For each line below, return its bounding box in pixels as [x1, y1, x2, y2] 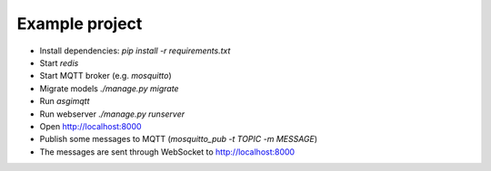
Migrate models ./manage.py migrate [39, 82, 179, 94]
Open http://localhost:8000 [39, 120, 142, 131]
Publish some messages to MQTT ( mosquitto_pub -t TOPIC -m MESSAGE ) [39, 134, 318, 145]
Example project [16, 14, 143, 33]
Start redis [39, 57, 79, 68]
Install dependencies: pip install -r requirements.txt [39, 45, 231, 56]
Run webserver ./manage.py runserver [39, 109, 185, 119]
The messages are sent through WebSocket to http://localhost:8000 [39, 146, 296, 157]
